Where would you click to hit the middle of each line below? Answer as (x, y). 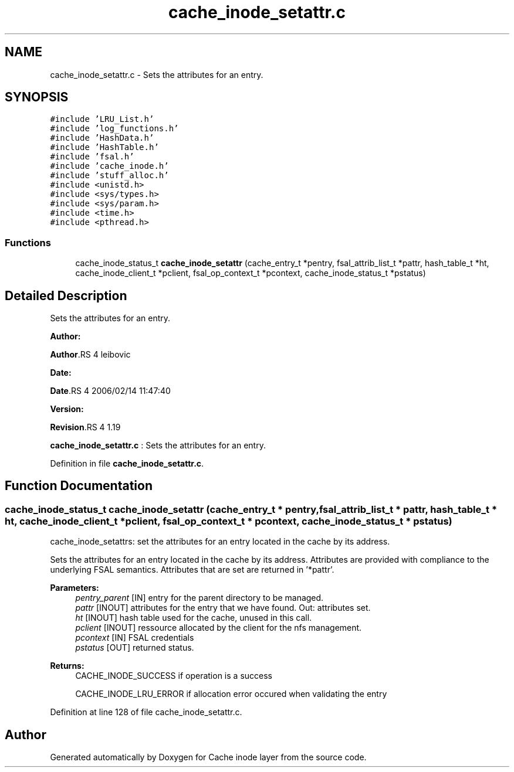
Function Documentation (79, 486)
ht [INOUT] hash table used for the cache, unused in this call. (194, 618)
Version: (67, 409)
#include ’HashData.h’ (102, 138)
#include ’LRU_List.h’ (102, 119)
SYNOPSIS (37, 97)
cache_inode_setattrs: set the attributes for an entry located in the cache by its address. (220, 542)
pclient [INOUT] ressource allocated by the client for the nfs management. (219, 628)
